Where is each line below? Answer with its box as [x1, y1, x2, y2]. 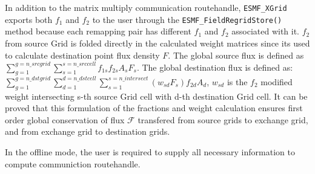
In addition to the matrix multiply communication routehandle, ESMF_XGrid [5, 1, 287, 13]
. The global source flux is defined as [168, 48, 304, 61]
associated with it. [231, 25, 300, 37]
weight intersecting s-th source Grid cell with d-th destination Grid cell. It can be [5, 89, 308, 102]
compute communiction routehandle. [5, 157, 141, 170]
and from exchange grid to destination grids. [5, 125, 170, 138]
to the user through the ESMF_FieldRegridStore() [92, 13, 282, 25]
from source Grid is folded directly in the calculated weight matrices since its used [5, 36, 310, 49]
